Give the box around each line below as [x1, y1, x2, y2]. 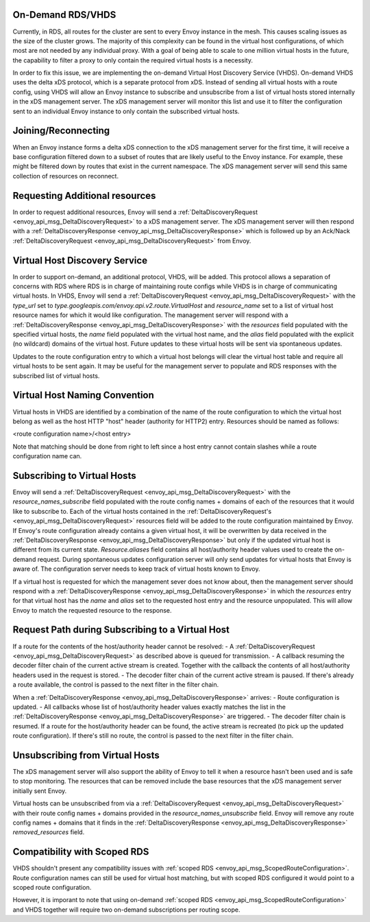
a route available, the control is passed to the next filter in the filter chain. [12, 681, 219, 689]
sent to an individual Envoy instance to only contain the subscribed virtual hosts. [12, 107, 240, 115]
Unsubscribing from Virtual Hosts [12, 749, 160, 761]
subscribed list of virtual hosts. [12, 371, 100, 380]
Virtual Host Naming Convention [12, 390, 154, 401]
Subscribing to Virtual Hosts [12, 470, 136, 482]
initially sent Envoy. [12, 786, 67, 795]
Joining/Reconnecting [12, 125, 110, 137]
